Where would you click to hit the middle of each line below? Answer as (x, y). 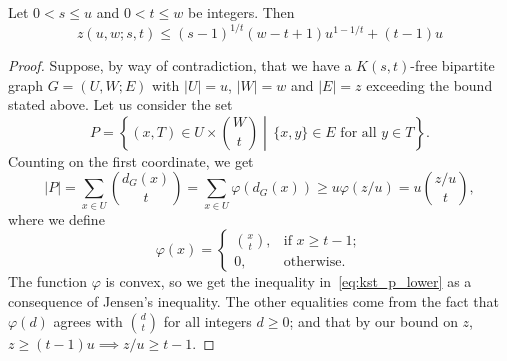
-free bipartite (452, 65)
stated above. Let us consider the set (120, 104)
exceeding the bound (429, 84)
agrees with (88, 320)
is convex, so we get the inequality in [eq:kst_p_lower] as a (288, 281)
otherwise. (314, 261)
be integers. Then (241, 12)
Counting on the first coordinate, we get (131, 160)
